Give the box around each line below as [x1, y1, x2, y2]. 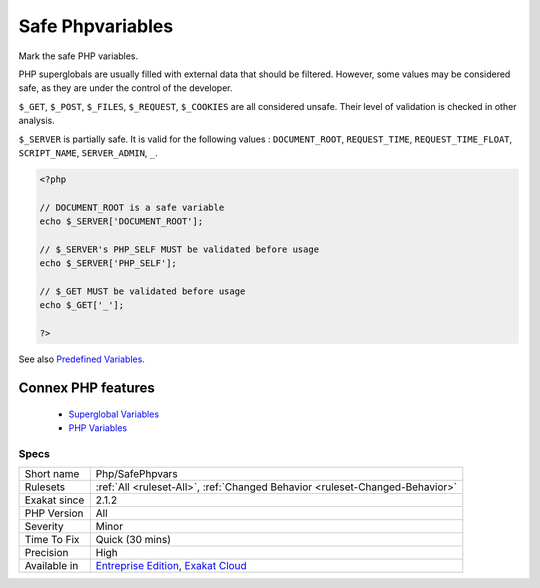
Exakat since [24, 493, 85, 507]
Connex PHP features [18, 379, 155, 396]
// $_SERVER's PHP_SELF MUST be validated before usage [39, 243, 320, 255]
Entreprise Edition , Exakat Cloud [95, 559, 247, 573]
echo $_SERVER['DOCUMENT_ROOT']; [39, 216, 204, 227]
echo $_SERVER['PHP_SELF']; [39, 258, 177, 269]
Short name [24, 467, 80, 481]
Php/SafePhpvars [95, 467, 179, 481]
